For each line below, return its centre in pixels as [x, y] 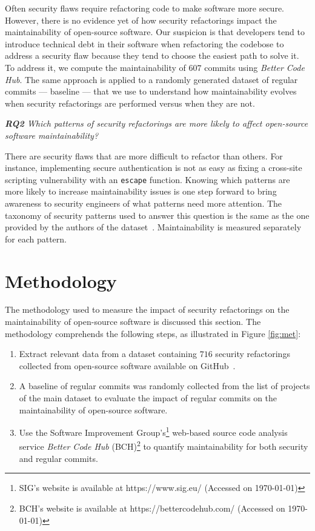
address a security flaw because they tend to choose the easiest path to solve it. [152, 55]
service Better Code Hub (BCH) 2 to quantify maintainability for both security [164, 446]
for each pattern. [36, 239]
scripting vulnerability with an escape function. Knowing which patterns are [148, 179]
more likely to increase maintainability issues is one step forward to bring [141, 191]
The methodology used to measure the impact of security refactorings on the [147, 309]
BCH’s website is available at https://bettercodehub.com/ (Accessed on [152, 508]
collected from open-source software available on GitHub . [127, 365]
